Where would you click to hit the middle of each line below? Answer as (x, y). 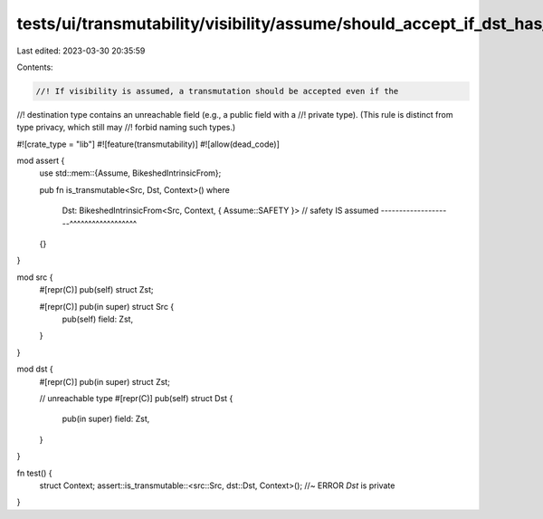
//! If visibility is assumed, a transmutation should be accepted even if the (217, 91)
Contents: (35, 67)
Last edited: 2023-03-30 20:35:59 (81, 51)
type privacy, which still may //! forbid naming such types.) (126, 128)
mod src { (35, 277)
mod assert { (41, 161)
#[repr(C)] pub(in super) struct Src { (107, 306)
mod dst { (35, 369)
